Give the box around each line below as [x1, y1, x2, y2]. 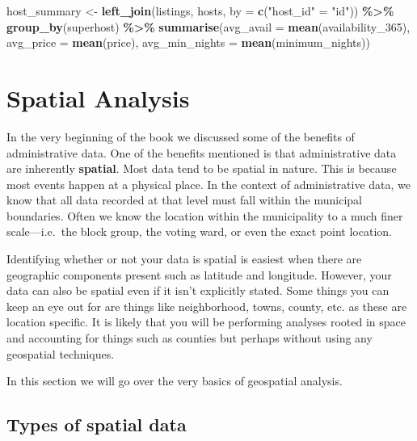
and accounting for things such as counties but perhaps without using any [6, 330, 373, 346]
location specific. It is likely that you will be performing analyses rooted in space [6, 313, 406, 330]
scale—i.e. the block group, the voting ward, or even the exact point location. [6, 223, 392, 240]
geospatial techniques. [6, 345, 115, 362]
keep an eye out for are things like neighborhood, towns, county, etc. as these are [6, 297, 407, 314]
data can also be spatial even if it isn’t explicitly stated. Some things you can [6, 282, 390, 299]
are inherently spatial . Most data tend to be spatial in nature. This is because [6, 160, 397, 177]
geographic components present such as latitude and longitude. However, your [6, 266, 392, 283]
